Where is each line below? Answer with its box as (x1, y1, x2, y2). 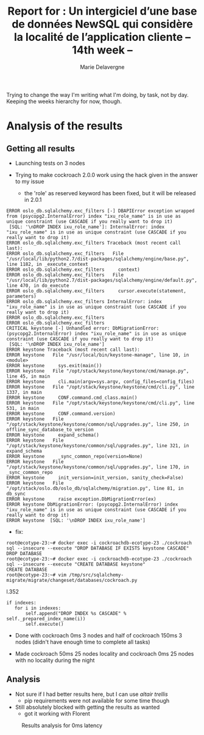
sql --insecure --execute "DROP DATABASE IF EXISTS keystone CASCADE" (6, 545, 189, 551)
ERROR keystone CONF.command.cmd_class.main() (6, 395, 138, 401)
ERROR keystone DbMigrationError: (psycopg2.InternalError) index (6, 501, 178, 507)
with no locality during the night (15, 656, 95, 664)
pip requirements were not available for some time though (24, 697, 170, 704)
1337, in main (6, 389, 43, 395)
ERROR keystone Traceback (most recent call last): (6, 346, 140, 353)
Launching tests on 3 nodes (15, 159, 85, 167)
